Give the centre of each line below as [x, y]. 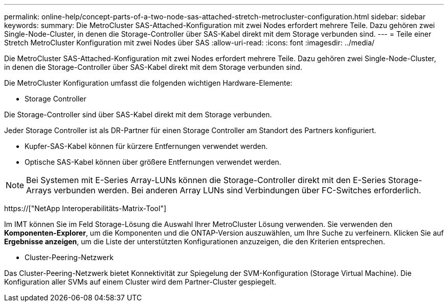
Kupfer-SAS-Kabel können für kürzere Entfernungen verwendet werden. [146, 146]
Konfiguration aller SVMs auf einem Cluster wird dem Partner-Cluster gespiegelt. [140, 282]
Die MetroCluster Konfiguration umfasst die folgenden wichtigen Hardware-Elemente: [148, 83]
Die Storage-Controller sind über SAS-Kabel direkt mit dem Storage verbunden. [138, 114]
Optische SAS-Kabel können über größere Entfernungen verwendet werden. [153, 162]
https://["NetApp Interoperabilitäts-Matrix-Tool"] [85, 208]
